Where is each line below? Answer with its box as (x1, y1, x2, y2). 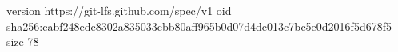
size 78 (6, 33, 39, 50)
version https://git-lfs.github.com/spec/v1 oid (6, 2, 232, 18)
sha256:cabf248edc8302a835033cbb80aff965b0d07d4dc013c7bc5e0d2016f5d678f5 (6, 17, 392, 34)
